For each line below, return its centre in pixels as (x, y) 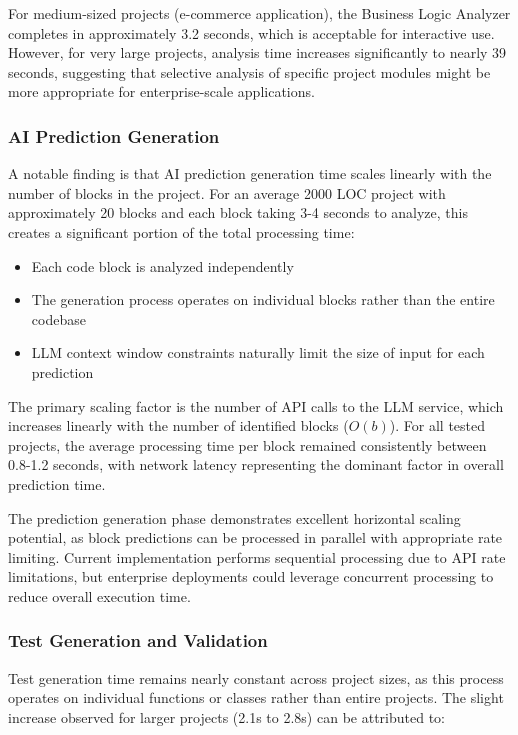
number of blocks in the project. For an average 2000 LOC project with (227, 192)
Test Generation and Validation (138, 640)
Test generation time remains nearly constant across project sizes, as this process (256, 677)
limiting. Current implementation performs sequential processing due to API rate (257, 556)
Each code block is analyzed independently (162, 265)
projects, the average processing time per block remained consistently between (247, 444)
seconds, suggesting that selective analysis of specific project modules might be (249, 71)
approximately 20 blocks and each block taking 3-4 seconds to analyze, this (238, 212)
